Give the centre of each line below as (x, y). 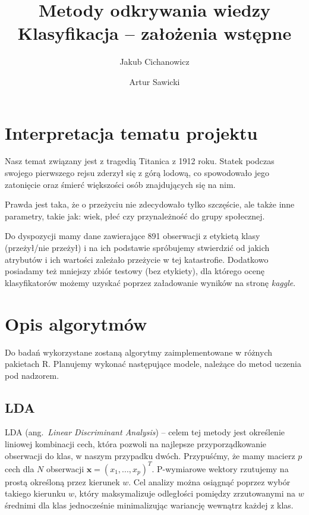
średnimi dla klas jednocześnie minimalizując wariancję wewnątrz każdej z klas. (149, 505)
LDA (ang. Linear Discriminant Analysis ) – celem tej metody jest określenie (145, 432)
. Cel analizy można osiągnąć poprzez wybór (209, 481)
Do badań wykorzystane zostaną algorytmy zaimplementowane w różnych (138, 352)
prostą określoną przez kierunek (62, 481)
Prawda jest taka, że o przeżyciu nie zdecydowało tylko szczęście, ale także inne (150, 204)
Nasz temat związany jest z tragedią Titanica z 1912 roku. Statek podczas (140, 161)
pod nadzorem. (32, 375)
